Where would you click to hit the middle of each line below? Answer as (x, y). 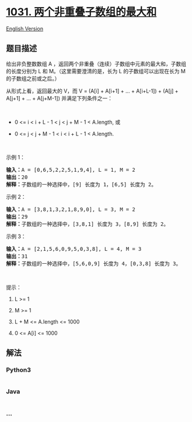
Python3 (18, 370)
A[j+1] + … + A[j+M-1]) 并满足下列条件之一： (59, 98)
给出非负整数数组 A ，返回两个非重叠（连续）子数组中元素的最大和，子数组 (96, 64)
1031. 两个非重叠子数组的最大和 (81, 12)
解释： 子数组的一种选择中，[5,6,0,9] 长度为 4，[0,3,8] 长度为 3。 (94, 263)
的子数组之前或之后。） (33, 78)
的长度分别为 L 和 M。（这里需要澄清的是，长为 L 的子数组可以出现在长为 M (96, 71)
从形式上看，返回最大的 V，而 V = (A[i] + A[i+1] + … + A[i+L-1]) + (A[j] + (92, 91)
